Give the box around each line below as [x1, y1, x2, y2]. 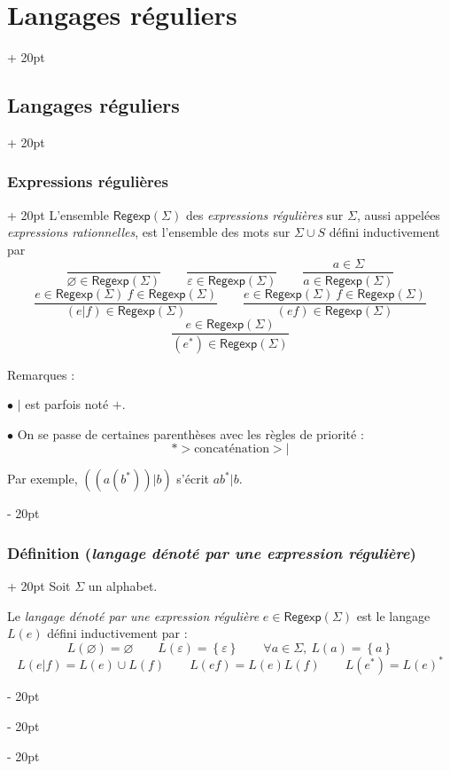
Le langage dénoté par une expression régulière [7, 606, 260, 625]
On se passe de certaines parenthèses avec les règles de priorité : [17, 424, 364, 443]
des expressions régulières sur [185, 205, 344, 224]
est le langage [356, 606, 431, 625]
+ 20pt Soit [7, 577, 71, 595]
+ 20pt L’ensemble [7, 205, 109, 224]
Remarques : [7, 365, 75, 383]
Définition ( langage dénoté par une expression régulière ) [7, 541, 416, 563]
